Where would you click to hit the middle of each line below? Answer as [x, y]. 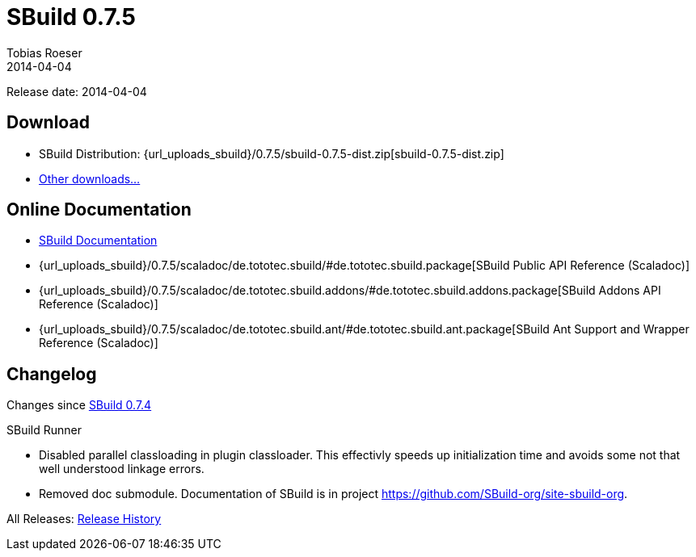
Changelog [52, 374]
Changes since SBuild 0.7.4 [79, 405]
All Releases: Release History [84, 519]
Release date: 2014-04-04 [77, 91]
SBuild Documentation [98, 241]
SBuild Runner [44, 430]
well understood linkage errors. [122, 469]
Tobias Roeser [44, 52]
